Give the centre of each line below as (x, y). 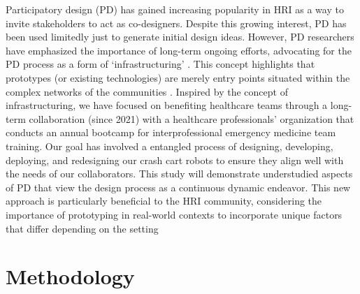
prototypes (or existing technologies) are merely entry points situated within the (178, 77)
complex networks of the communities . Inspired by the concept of (147, 91)
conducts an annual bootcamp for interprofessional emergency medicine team (171, 132)
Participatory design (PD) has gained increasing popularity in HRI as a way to (175, 9)
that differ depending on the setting (82, 228)
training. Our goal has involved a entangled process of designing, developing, (170, 146)
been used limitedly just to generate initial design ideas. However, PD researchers (180, 37)
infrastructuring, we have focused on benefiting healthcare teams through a (167, 105)
